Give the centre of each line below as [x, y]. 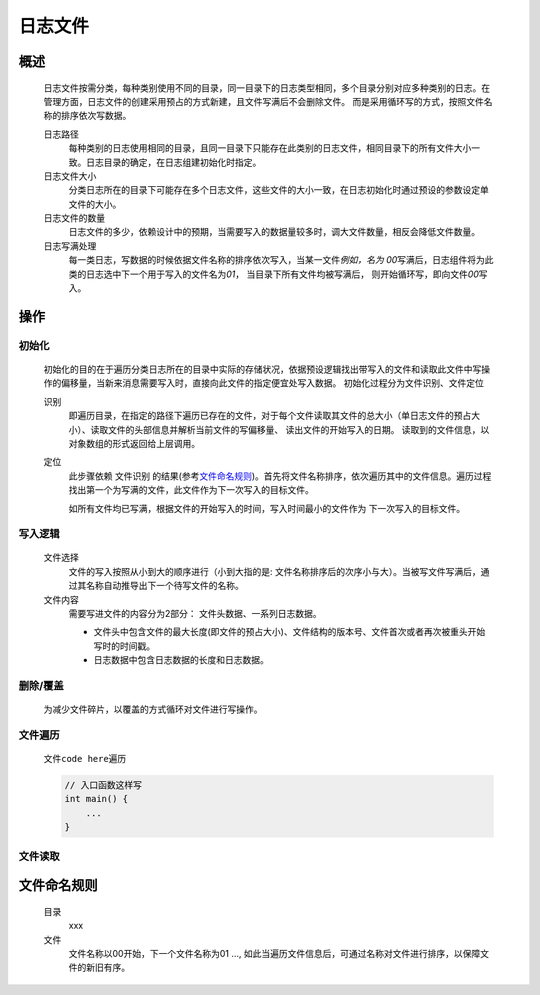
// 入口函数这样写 [103, 785]
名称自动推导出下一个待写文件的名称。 [164, 586]
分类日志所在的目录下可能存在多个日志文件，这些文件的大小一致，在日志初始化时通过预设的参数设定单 [278, 190]
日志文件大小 [70, 176]
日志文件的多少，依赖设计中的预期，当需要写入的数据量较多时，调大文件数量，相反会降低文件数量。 [274, 232]
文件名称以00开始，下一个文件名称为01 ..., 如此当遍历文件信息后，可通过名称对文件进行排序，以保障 [274, 953]
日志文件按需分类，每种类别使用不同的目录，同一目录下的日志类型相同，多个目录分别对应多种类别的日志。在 [266, 87]
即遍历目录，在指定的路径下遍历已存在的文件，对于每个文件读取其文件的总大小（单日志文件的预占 [270, 416]
